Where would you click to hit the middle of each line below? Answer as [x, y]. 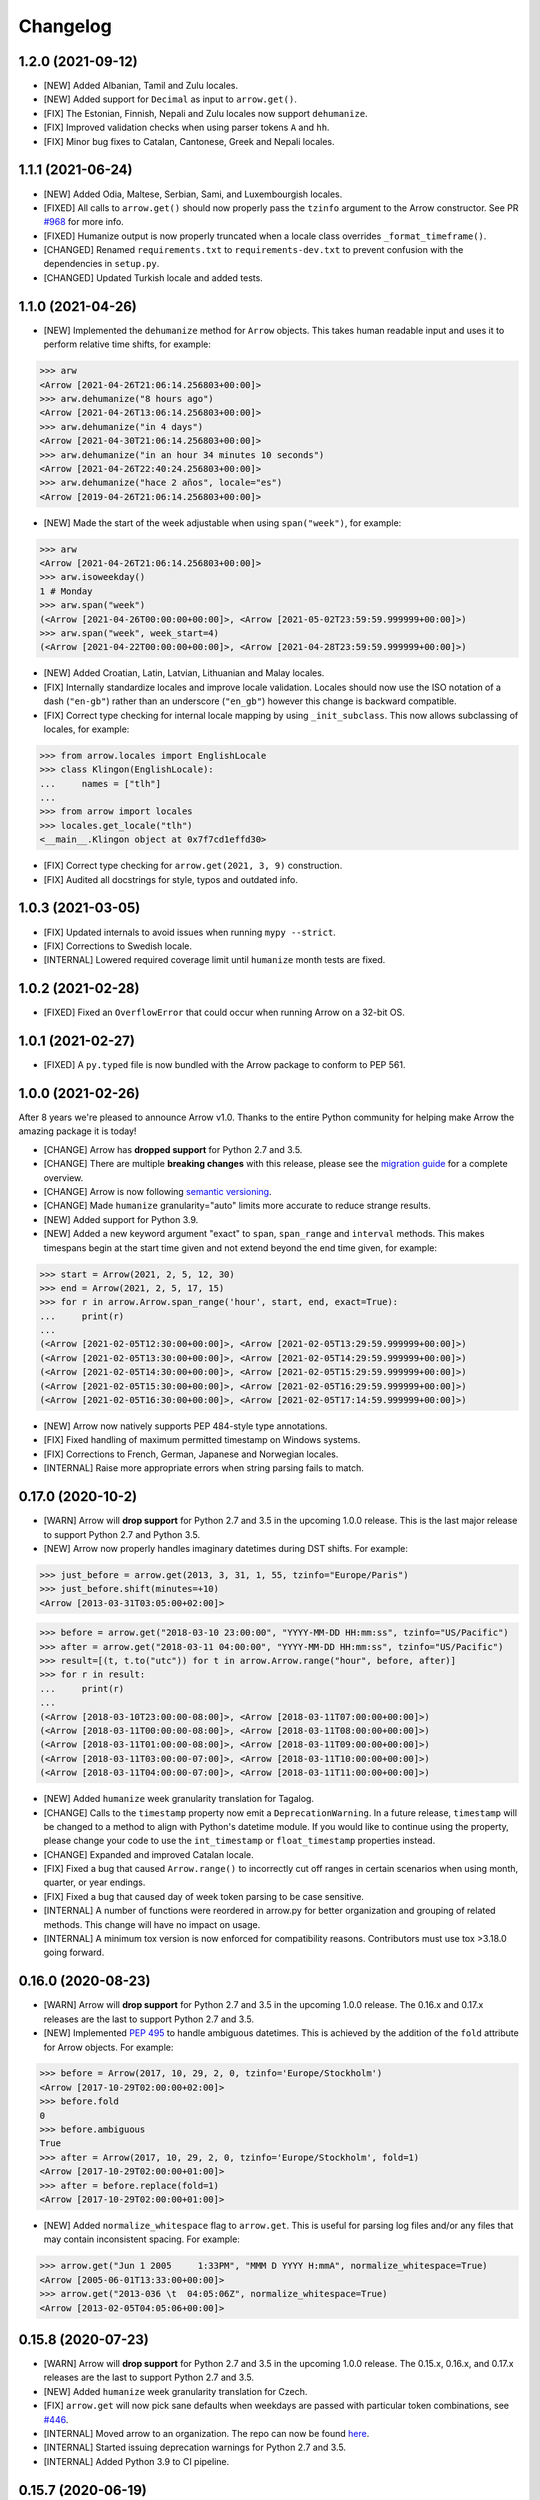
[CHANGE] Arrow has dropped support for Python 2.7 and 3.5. [173, 1149]
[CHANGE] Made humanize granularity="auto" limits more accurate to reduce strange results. [237, 1206]
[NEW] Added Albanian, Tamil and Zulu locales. [141, 86]
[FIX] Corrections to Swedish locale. [118, 946]
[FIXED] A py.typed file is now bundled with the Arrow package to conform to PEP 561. [224, 1065]
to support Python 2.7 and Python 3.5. [121, 1534]
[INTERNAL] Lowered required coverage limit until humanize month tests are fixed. [214, 960]
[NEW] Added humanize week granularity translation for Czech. [175, 2391]
